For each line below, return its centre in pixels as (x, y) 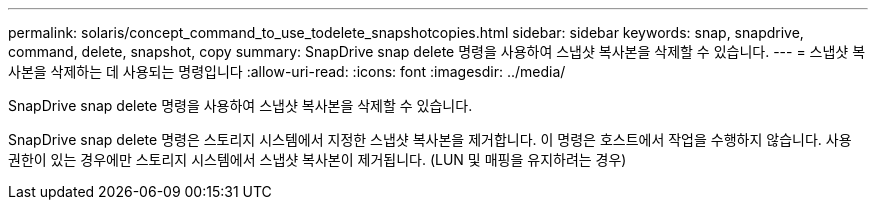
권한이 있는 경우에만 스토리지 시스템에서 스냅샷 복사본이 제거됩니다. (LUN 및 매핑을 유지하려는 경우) (317, 159)
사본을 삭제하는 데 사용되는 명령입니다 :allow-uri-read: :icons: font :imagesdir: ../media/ (287, 71)
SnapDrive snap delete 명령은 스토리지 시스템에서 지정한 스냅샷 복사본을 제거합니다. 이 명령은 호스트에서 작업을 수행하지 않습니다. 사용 (430, 139)
